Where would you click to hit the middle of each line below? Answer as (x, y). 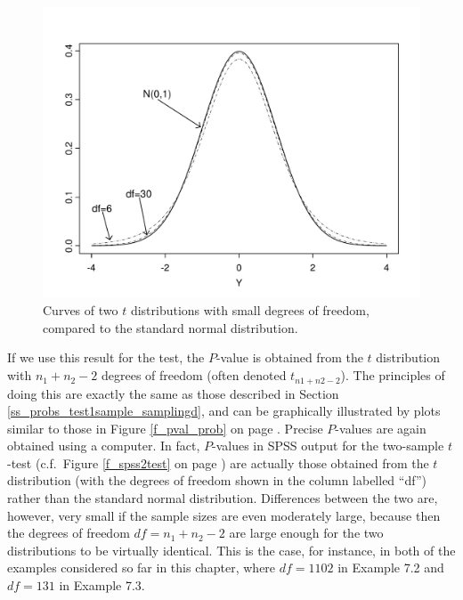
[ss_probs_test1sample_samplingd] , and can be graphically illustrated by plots (224, 411)
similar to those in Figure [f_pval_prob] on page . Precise (165, 428)
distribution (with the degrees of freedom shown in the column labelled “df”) (217, 480)
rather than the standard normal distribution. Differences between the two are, (223, 498)
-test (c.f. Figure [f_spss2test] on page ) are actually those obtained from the (218, 462)
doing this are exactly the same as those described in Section (173, 393)
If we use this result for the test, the (106, 357)
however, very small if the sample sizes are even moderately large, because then (224, 515)
